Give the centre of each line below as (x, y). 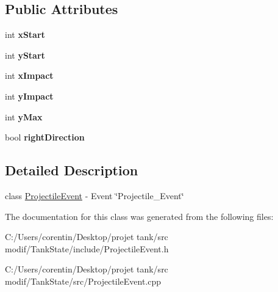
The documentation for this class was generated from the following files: (139, 216)
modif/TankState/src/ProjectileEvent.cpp (83, 281)
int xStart (25, 35)
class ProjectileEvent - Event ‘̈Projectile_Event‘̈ (94, 195)
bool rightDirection (45, 137)
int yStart (25, 55)
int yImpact (29, 96)
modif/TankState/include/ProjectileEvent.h (87, 248)
